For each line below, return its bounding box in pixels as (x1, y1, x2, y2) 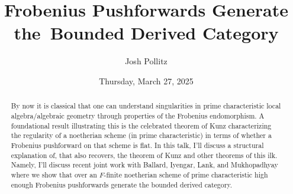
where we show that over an (11, 169, 97, 179)
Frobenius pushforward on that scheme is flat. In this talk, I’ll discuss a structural (11, 140, 264, 150)
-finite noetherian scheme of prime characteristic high (104, 169, 268, 179)
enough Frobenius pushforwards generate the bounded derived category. (11, 179, 232, 189)
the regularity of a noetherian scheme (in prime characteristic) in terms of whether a (11, 130, 272, 140)
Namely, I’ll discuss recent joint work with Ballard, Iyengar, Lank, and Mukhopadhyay (11, 160, 278, 170)
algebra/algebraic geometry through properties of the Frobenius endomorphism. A (11, 110, 265, 120)
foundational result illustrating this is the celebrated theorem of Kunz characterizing (11, 120, 272, 130)
